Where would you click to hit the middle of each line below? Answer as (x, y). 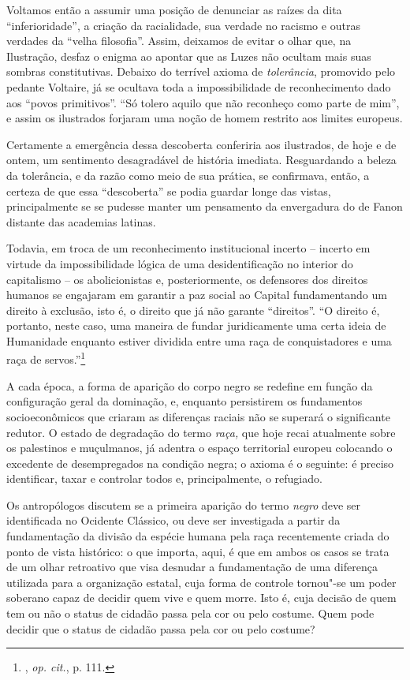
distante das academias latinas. (81, 221)
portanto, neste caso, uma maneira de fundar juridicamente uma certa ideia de (196, 325)
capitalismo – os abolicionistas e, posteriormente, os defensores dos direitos (187, 279)
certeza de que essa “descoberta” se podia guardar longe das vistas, (169, 191)
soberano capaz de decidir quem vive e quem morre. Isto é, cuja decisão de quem (201, 598)
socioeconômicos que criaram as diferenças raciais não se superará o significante (198, 416)
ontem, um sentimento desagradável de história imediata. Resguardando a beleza (201, 160)
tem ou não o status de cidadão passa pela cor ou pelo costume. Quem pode (190, 613)
